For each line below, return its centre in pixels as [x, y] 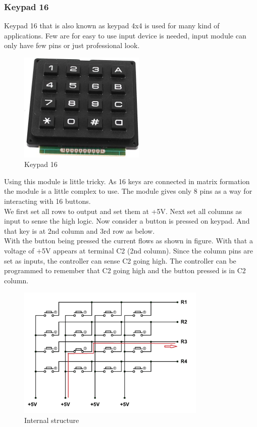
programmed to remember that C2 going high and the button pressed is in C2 [125, 270]
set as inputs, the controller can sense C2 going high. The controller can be [120, 260]
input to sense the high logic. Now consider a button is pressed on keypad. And [127, 221]
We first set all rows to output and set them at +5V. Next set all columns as [123, 211]
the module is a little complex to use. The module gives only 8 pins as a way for [128, 191]
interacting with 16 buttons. [47, 201]
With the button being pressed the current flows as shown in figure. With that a [128, 241]
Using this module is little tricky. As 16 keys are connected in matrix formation [127, 181]
